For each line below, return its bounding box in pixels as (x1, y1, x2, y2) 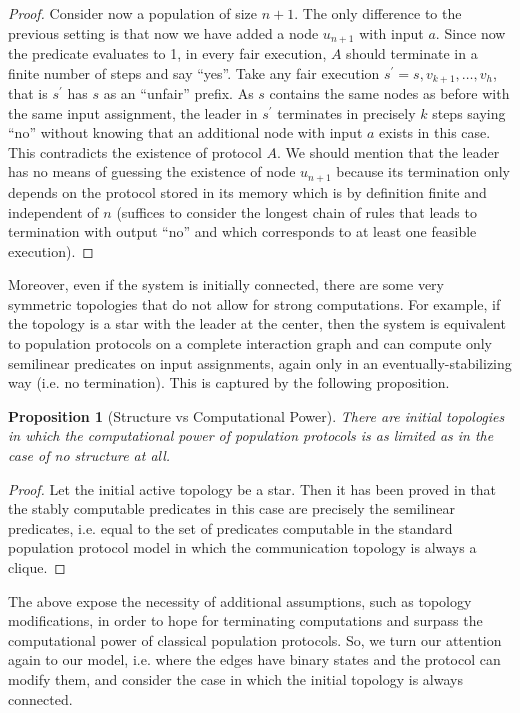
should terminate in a (346, 43, 478, 64)
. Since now (435, 22, 506, 43)
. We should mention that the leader (277, 141, 500, 162)
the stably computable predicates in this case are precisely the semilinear (8, 498, 456, 519)
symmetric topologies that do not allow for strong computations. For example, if (8, 293, 501, 314)
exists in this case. (379, 122, 491, 143)
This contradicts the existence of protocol (8, 141, 262, 162)
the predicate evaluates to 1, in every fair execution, (8, 43, 327, 64)
